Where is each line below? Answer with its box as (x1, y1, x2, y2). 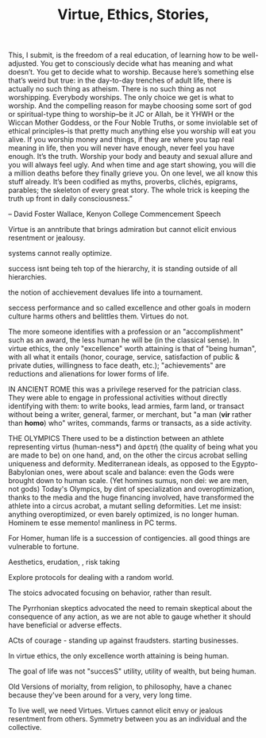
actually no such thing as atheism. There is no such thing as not (8, 84, 217, 94)
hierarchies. (8, 272, 48, 282)
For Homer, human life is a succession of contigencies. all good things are (8, 534, 250, 543)
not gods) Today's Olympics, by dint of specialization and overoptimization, (8, 485, 255, 494)
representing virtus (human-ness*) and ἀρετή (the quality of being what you (8, 442, 258, 452)
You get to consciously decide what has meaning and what (40, 59, 233, 68)
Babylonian (8, 467, 45, 477)
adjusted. (8, 59, 39, 68)
